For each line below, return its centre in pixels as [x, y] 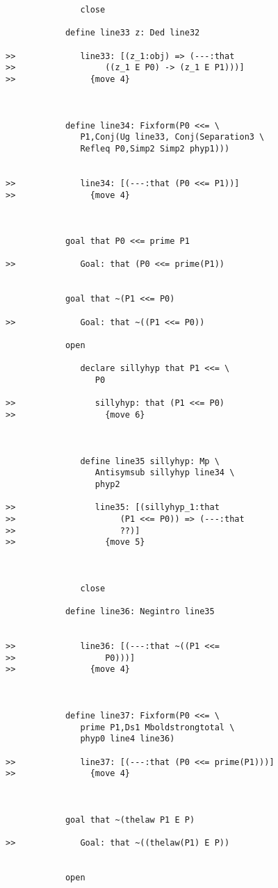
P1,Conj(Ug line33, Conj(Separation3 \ [172, 137]
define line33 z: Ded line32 [132, 33]
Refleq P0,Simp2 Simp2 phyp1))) [155, 148]
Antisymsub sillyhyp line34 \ [165, 473]
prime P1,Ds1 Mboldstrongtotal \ [157, 727]
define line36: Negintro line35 [140, 612]
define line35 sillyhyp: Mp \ [150, 461]
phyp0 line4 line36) [128, 739]
